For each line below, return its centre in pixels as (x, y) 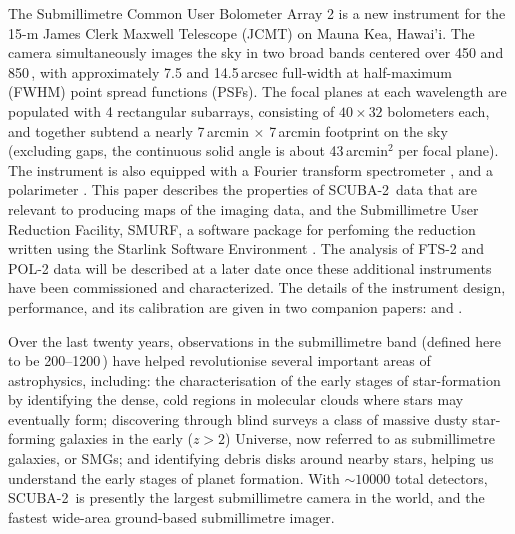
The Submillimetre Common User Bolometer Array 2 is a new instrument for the (257, 13)
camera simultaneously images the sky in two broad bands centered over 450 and (256, 52)
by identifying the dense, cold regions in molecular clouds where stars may (236, 399)
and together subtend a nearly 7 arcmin (128, 130)
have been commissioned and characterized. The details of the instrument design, (257, 287)
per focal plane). (448, 150)
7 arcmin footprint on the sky (358, 130)
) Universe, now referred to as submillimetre (360, 438)
